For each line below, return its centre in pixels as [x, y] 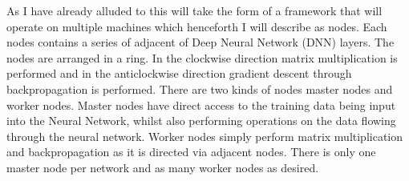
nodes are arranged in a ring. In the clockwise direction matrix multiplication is [202, 57]
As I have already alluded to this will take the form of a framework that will [194, 10]
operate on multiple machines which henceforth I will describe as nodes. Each [197, 26]
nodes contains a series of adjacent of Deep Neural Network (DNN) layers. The [200, 42]
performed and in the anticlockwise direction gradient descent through [179, 73]
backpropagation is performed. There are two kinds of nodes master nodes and [200, 88]
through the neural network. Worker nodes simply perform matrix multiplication [205, 136]
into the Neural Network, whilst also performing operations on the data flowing [201, 121]
